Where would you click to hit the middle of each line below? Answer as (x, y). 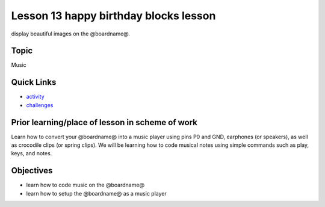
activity (35, 97)
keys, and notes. (32, 153)
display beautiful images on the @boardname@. (71, 34)
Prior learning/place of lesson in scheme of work (104, 122)
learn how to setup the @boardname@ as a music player (96, 193)
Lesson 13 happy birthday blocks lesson (113, 16)
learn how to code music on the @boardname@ (85, 185)
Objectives (32, 171)
